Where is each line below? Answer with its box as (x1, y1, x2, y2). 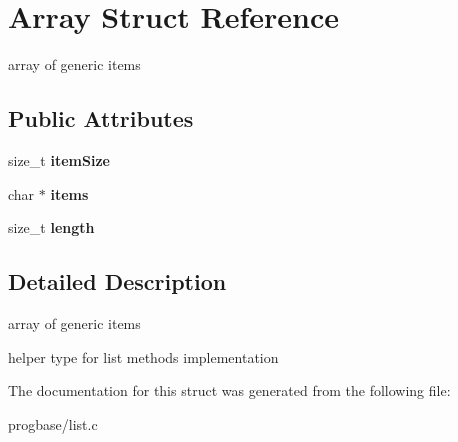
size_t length (8, 217, 95, 238)
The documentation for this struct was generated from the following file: (8, 380, 451, 401)
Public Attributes (8, 103, 194, 134)
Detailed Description (8, 266, 227, 297)
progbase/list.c (8, 413, 98, 434)
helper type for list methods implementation (8, 346, 279, 367)
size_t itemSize (8, 149, 110, 170)
